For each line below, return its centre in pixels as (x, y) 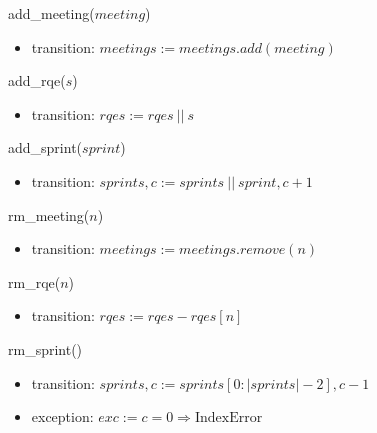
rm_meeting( (49, 214)
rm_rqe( (34, 281)
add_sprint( (45, 147)
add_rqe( (37, 80)
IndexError (228, 418)
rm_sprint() (45, 348)
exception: (62, 416)
